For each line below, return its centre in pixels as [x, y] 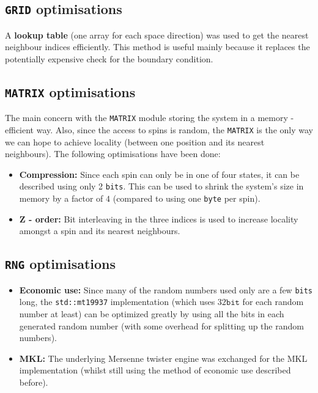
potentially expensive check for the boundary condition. [109, 58]
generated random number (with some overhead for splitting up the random [161, 325]
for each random [273, 302]
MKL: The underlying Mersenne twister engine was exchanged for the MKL [163, 358]
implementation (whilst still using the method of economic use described [155, 370]
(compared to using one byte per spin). [187, 198]
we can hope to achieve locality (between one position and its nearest [135, 141]
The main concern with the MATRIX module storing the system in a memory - [150, 118]
